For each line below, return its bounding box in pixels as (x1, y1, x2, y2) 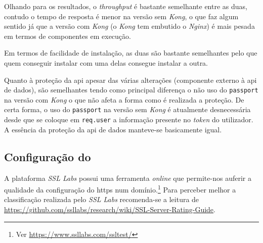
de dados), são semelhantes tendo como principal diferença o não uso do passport (4, 84, 258, 95)
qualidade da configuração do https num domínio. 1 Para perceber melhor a (4, 183, 236, 195)
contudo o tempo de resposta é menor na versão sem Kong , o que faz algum (4, 11, 239, 21)
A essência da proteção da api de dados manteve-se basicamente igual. (4, 124, 222, 134)
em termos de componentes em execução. (4, 30, 131, 41)
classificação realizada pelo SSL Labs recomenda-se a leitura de (4, 194, 199, 205)
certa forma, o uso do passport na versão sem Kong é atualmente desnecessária (4, 104, 251, 115)
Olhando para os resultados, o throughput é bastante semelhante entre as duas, (4, 1, 247, 11)
